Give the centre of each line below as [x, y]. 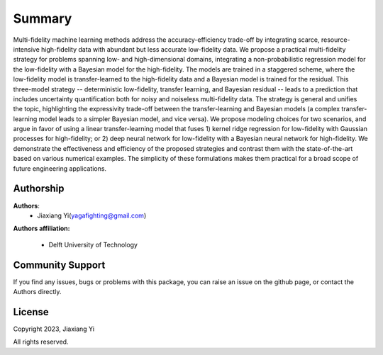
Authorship [39, 189]
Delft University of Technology [93, 244]
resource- [335, 40]
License [31, 312]
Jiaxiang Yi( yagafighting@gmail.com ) [92, 215]
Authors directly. [37, 292]
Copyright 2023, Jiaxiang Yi [54, 329]
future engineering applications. [60, 168]
